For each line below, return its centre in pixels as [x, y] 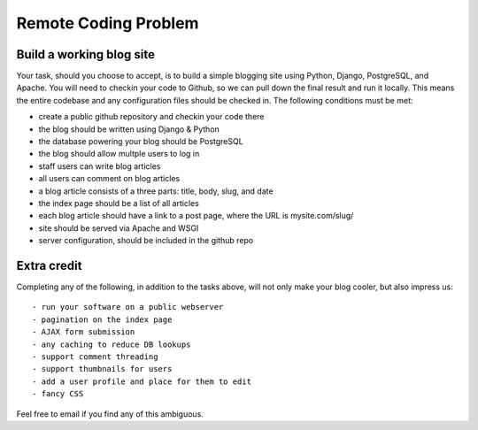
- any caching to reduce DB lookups [112, 344]
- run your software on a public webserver [128, 307]
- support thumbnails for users [102, 369]
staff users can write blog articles [100, 166]
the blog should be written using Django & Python [129, 129]
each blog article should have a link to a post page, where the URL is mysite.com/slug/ [196, 216]
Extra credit [49, 265]
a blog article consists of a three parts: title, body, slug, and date [156, 191]
